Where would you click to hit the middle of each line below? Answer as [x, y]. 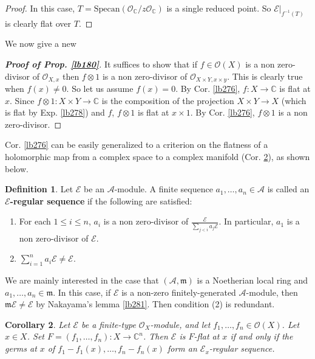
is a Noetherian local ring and [252, 280]
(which [294, 100]
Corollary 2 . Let [38, 324]
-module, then [272, 292]
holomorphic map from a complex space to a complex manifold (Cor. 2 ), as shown [157, 157]
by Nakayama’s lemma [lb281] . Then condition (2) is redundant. [155, 304]
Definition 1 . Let [39, 189]
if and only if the [262, 336]
